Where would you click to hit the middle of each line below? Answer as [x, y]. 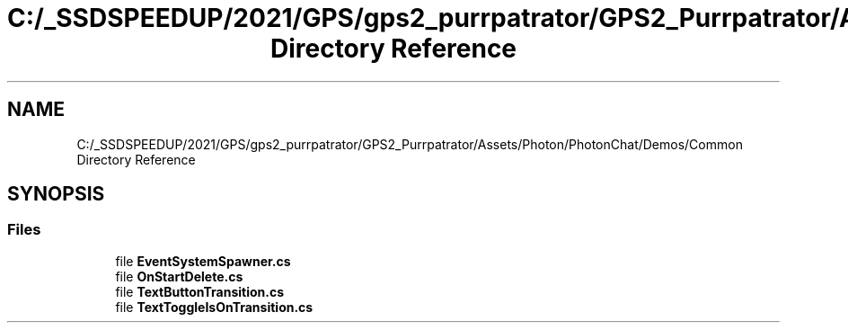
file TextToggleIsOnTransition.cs [214, 307]
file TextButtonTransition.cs [200, 291]
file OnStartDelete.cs [179, 276]
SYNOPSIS [56, 194]
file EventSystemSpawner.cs [203, 261]
